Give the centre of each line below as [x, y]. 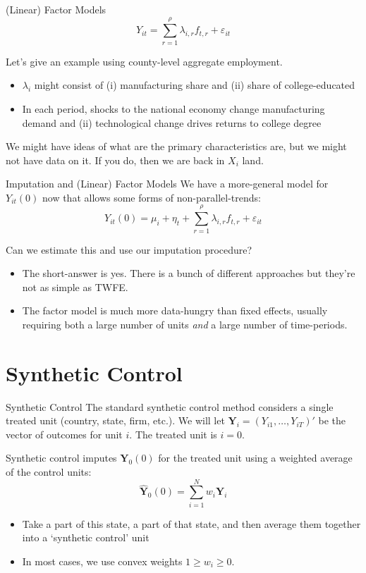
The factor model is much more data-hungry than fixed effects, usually [175, 310]
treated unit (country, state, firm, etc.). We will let [115, 420]
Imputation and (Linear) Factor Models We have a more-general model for [167, 184]
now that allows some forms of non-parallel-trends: [151, 197]
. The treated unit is [173, 434]
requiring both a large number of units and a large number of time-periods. [185, 324]
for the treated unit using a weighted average [255, 458]
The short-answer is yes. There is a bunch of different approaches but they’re [189, 273]
